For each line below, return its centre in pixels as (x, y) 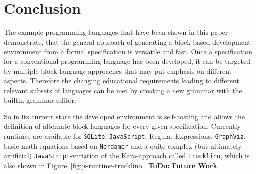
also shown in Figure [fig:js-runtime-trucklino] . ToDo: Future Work (111, 165)
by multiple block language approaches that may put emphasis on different (118, 71)
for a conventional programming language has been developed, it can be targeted (127, 61)
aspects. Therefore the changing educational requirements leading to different (122, 81)
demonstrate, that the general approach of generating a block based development (127, 41)
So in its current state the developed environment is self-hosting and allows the (124, 116)
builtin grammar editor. (40, 100)
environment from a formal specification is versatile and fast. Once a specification (128, 51)
